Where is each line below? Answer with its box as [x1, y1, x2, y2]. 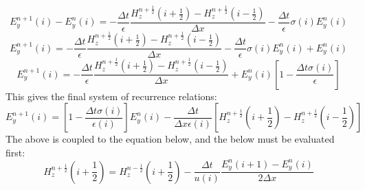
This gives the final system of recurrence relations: [5, 88, 217, 103]
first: [5, 145, 25, 159]
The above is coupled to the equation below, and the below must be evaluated [5, 132, 335, 146]
